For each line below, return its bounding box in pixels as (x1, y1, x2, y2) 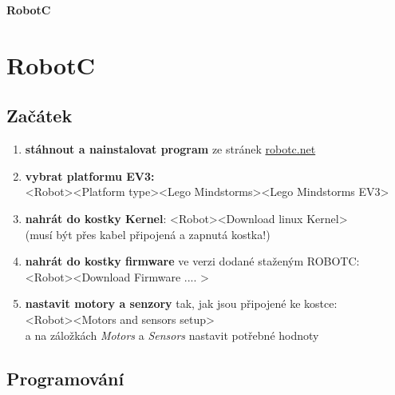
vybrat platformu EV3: (25, 167, 155, 184)
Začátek (6, 103, 73, 128)
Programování (6, 365, 124, 390)
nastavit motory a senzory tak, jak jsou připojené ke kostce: (25, 295, 338, 312)
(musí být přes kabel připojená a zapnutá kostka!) (25, 225, 271, 242)
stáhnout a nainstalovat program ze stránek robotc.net (25, 141, 316, 158)
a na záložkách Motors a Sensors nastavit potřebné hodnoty (25, 326, 319, 343)
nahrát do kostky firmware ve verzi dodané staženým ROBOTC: (25, 253, 360, 269)
